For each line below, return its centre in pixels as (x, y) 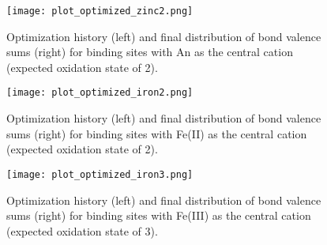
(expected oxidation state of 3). (82, 230)
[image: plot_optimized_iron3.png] (100, 174)
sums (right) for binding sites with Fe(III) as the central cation (159, 215)
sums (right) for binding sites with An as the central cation (150, 52)
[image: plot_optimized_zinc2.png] (100, 11)
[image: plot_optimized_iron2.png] (100, 93)
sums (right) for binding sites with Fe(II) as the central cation (157, 133)
